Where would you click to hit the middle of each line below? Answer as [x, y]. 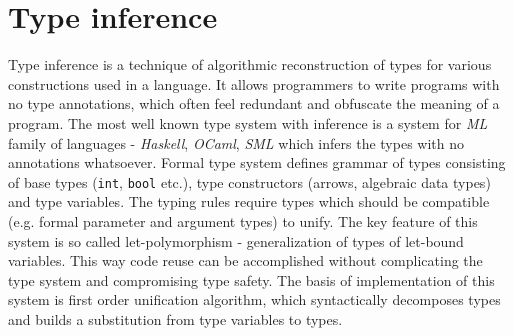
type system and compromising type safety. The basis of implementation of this [251, 279]
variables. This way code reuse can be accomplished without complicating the [245, 260]
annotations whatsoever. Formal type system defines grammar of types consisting [257, 162]
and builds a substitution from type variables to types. [175, 318]
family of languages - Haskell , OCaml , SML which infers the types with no [236, 142]
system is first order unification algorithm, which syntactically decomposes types [254, 299]
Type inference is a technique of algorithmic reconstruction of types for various [250, 64]
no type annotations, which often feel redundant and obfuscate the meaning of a [254, 103]
